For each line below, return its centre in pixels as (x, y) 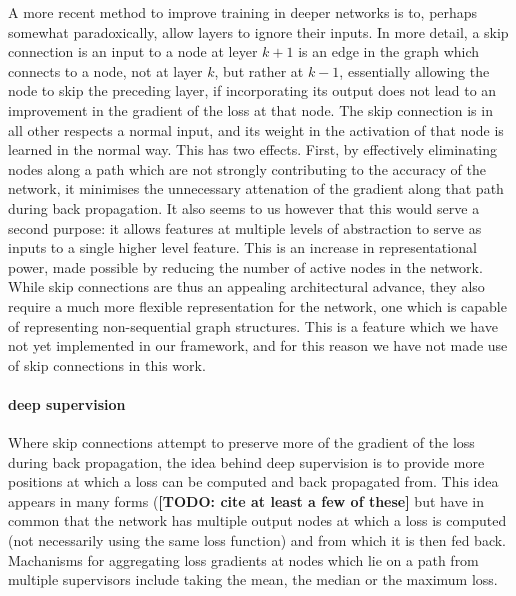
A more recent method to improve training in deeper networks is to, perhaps (243, 12)
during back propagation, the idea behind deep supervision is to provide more (246, 461)
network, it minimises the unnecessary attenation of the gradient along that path (256, 188)
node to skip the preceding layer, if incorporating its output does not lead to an (252, 90)
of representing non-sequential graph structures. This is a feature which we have (253, 325)
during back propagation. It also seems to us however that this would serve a (244, 207)
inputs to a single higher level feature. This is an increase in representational (242, 247)
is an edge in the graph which (389, 51)
